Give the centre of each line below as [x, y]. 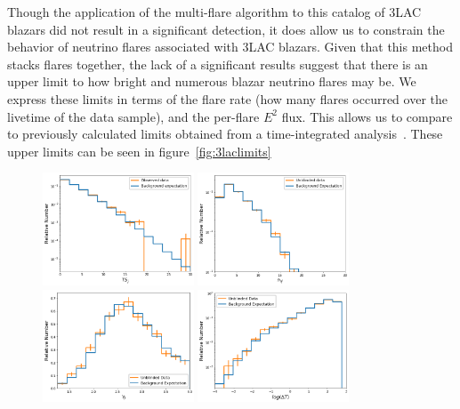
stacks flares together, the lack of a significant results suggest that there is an [218, 64]
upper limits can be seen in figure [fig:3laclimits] [139, 151]
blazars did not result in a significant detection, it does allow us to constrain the [226, 29]
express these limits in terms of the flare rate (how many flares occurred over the [227, 98]
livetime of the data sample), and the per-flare [133, 116]
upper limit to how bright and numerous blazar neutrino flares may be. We [212, 81]
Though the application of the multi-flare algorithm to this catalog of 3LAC [214, 12]
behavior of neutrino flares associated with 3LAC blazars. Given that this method [230, 47]
